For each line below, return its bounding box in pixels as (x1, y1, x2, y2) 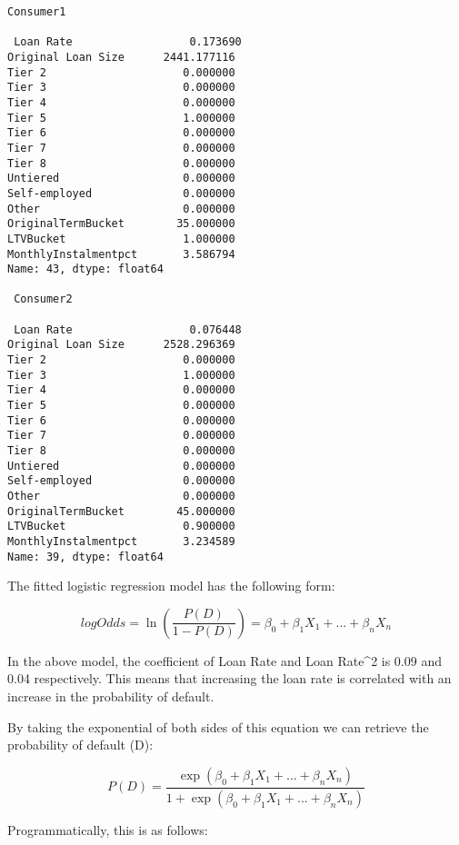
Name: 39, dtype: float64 (7, 550, 164, 563)
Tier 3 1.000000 (7, 368, 235, 382)
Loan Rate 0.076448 (14, 323, 242, 336)
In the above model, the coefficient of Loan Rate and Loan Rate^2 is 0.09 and (7, 651, 442, 670)
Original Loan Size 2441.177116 (7, 50, 235, 64)
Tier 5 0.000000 (7, 399, 235, 413)
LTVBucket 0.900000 (7, 520, 235, 533)
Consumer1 (7, 5, 66, 18)
